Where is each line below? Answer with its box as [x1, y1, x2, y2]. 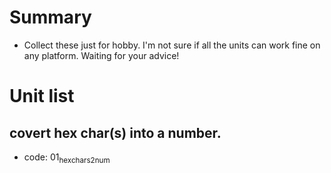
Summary [9, 6, 92, 29]
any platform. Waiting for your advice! [23, 49, 180, 61]
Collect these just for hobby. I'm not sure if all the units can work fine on [23, 39, 321, 51]
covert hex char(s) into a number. [9, 124, 222, 141]
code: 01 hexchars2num [23, 151, 111, 165]
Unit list [9, 85, 75, 108]
